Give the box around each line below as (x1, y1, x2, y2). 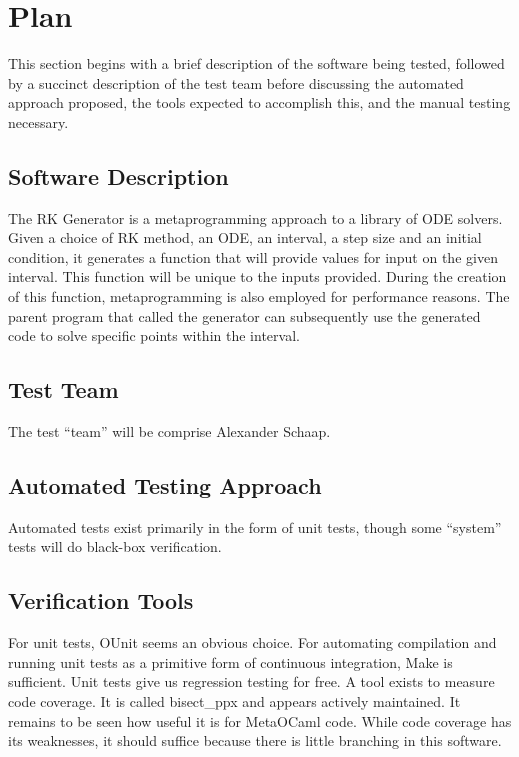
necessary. (8, 111, 69, 132)
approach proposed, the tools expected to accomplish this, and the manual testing (8, 92, 511, 113)
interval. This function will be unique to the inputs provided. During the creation (8, 266, 507, 287)
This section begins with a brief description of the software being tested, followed (8, 53, 505, 74)
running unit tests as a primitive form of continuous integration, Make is (8, 651, 453, 672)
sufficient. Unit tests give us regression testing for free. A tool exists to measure (8, 671, 495, 692)
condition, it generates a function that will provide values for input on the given (8, 246, 498, 267)
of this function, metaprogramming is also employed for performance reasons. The (8, 286, 510, 307)
